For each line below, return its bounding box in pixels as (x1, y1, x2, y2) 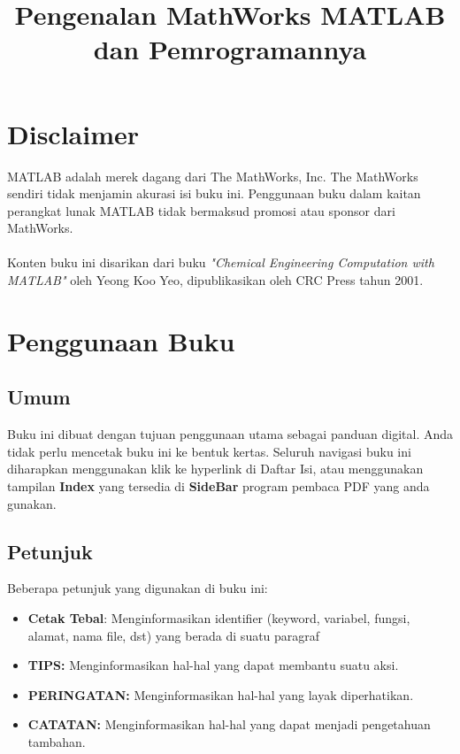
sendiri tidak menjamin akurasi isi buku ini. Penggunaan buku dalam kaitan (7, 184, 421, 203)
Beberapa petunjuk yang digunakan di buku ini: (7, 579, 268, 597)
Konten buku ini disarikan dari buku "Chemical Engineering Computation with (7, 253, 434, 272)
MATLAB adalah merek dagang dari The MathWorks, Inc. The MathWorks (7, 166, 418, 185)
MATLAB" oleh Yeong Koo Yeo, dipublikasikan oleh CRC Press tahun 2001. (7, 271, 424, 289)
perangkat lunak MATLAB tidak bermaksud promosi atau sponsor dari (7, 201, 395, 219)
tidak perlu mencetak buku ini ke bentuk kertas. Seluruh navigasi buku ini (7, 442, 411, 460)
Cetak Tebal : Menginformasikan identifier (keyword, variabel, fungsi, (27, 609, 410, 627)
